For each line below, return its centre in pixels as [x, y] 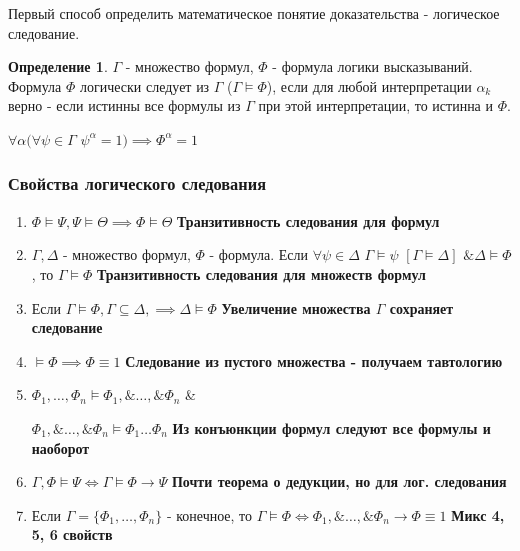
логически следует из [144, 85]
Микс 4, [478, 514]
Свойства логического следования [137, 183]
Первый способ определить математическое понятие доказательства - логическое [254, 13]
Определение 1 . [58, 66]
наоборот [60, 447]
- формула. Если [258, 254]
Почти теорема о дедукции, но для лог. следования [339, 481]
